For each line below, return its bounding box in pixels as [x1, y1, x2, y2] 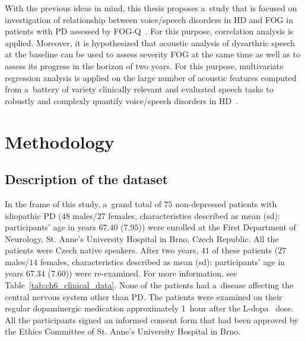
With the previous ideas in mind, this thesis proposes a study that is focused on [5, 2, 297, 14]
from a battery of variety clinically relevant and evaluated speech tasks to [5, 83, 274, 95]
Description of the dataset [5, 170, 169, 188]
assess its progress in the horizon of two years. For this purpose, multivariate [5, 59, 284, 72]
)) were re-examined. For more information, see [65, 267, 237, 279]
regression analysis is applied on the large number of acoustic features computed [5, 71, 297, 83]
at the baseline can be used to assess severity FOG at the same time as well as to [5, 48, 300, 60]
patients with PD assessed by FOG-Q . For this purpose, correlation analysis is [5, 25, 294, 37]
